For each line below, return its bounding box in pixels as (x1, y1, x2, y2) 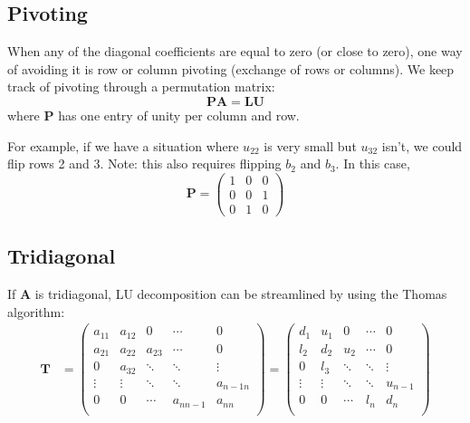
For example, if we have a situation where (7, 136, 239, 155)
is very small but (264, 136, 357, 155)
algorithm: (7, 302, 65, 321)
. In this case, (335, 154, 410, 173)
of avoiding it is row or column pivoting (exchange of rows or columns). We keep (7, 59, 455, 78)
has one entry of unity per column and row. (58, 105, 300, 124)
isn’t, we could (381, 136, 463, 155)
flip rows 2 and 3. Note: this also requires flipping (7, 154, 282, 173)
